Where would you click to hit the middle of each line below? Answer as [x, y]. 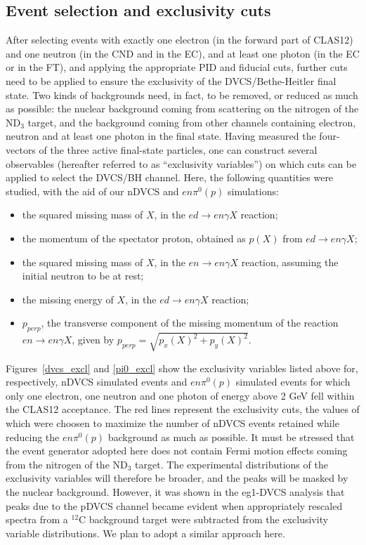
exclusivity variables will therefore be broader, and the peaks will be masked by [177, 478]
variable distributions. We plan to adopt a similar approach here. [145, 533]
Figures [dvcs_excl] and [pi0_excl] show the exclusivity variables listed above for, [182, 368]
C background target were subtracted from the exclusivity [204, 519]
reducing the [33, 436]
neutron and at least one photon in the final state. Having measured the [161, 136]
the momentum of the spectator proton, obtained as [134, 238]
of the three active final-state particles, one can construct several [178, 149]
